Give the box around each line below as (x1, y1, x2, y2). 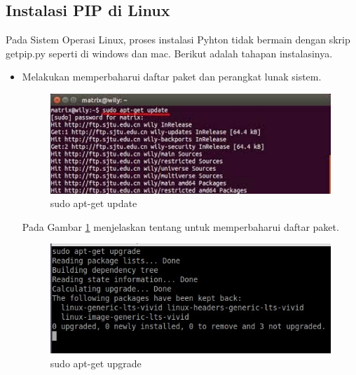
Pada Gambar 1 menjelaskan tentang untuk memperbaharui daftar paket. (22, 219, 339, 234)
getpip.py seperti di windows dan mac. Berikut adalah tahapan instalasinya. (6, 45, 333, 60)
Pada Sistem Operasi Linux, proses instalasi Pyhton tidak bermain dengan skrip (6, 32, 350, 47)
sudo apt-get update (50, 196, 137, 211)
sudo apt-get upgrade (50, 355, 142, 370)
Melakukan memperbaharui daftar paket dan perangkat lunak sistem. (22, 69, 322, 84)
